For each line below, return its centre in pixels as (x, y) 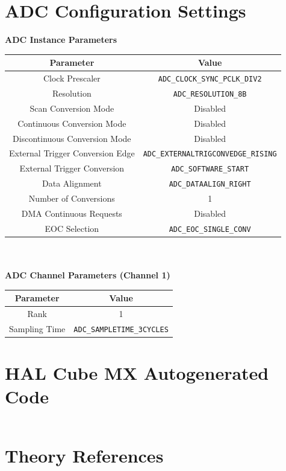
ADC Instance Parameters (61, 40)
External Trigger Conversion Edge (72, 153)
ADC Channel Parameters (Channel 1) (88, 275)
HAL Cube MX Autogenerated (137, 373)
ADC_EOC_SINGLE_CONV (210, 229)
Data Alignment (72, 183)
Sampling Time (37, 328)
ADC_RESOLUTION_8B (210, 94)
